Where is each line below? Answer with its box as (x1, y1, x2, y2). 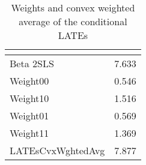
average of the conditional (19, 14, 127, 28)
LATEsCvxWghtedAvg (10, 143, 105, 157)
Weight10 (10, 91, 49, 105)
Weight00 (10, 74, 49, 88)
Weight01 (10, 109, 49, 122)
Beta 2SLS (10, 56, 54, 70)
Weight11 (10, 126, 49, 140)
